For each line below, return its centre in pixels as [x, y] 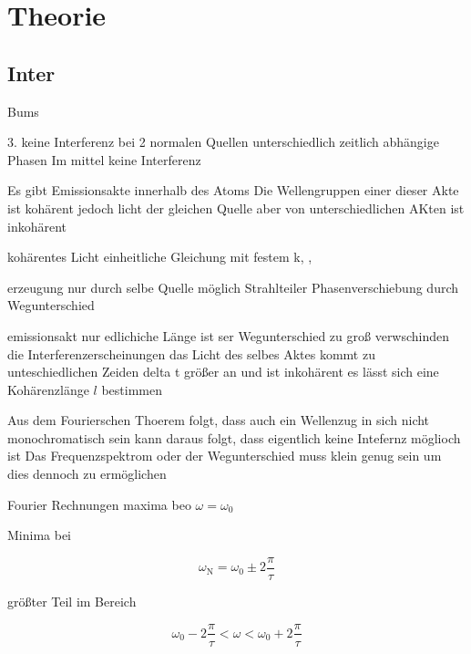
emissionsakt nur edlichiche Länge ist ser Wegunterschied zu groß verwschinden [229, 335]
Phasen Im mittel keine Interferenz [104, 159]
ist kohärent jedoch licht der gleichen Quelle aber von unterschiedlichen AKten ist [236, 208]
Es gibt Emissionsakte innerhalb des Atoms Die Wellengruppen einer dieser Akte [233, 190]
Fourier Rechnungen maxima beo [99, 504]
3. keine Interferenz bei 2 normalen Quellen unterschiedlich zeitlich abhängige [223, 142]
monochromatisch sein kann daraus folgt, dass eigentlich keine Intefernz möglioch [234, 437]
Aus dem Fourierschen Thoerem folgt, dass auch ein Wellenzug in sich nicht [219, 420]
